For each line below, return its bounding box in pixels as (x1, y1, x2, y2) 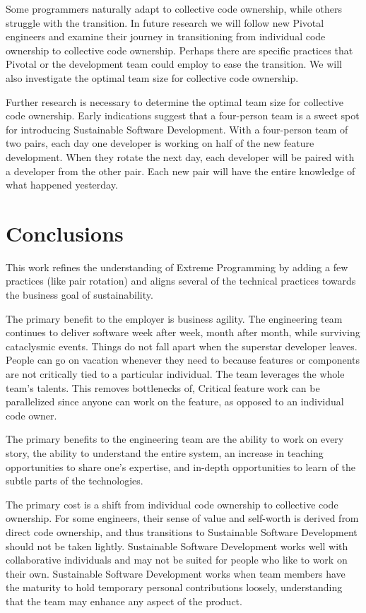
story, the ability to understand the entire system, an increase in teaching (6, 445, 324, 460)
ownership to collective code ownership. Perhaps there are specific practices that (6, 42, 353, 57)
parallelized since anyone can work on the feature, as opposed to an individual (6, 394, 344, 409)
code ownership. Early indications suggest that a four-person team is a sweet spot (6, 108, 360, 123)
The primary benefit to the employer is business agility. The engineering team (6, 311, 343, 326)
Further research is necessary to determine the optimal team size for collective (6, 94, 343, 109)
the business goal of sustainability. (6, 287, 153, 302)
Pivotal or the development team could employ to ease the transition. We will (6, 56, 343, 71)
